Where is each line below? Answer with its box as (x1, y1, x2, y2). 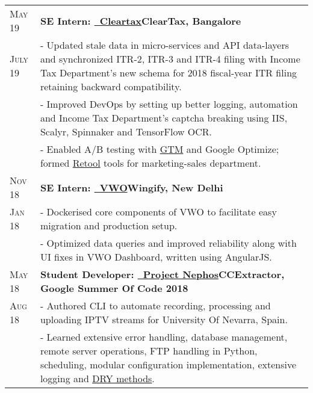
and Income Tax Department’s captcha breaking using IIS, (40, 111, 288, 125)
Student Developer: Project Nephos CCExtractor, (40, 267, 285, 281)
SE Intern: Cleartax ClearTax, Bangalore (40, 13, 241, 28)
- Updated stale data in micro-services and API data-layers (40, 38, 290, 52)
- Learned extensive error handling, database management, (40, 330, 288, 344)
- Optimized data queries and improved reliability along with (40, 236, 297, 250)
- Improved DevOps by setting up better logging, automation (40, 97, 298, 111)
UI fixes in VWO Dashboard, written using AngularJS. (40, 250, 272, 264)
